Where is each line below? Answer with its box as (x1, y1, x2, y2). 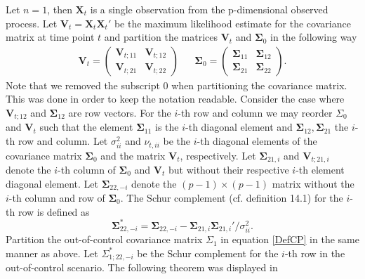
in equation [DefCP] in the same (220, 232, 359, 247)
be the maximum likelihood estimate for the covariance (114, 15, 351, 30)
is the (155, 119, 179, 134)
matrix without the (272, 176, 354, 190)
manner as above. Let (6, 245, 98, 260)
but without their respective (168, 162, 289, 176)
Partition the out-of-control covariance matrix (6, 232, 203, 247)
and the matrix (100, 148, 166, 162)
